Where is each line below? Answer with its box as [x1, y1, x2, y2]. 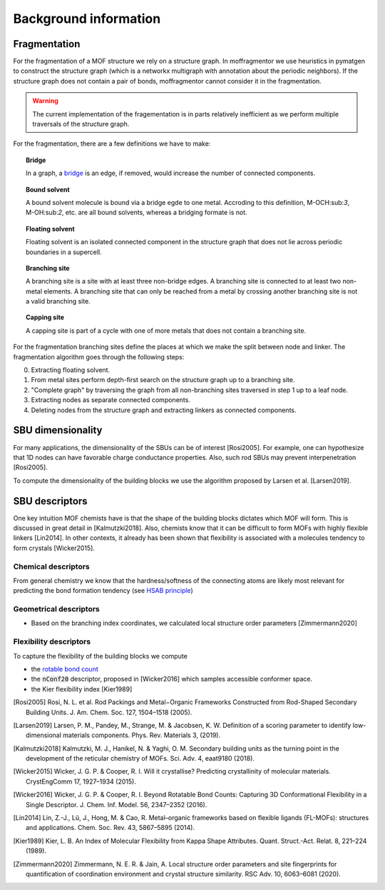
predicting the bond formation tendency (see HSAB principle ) [13, 586, 193, 595]
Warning [32, 96, 58, 105]
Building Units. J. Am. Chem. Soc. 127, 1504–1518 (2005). [26, 708, 192, 716]
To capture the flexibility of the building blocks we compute [13, 651, 188, 660]
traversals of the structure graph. [32, 120, 130, 129]
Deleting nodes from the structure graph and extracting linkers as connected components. [31, 406, 297, 414]
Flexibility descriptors [13, 636, 91, 646]
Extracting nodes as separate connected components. [31, 396, 190, 404]
